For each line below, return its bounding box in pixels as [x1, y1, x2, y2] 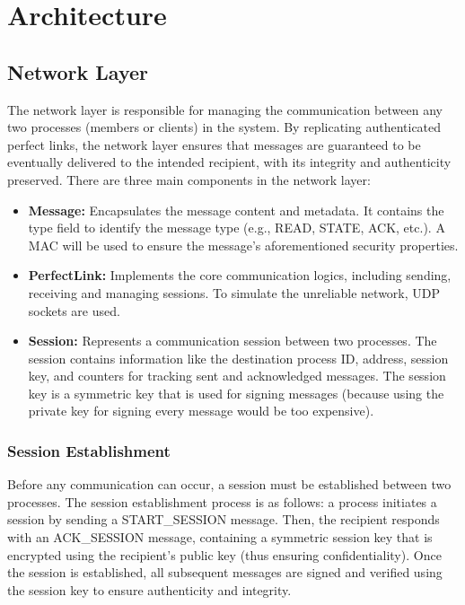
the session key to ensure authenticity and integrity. [7, 580, 292, 599]
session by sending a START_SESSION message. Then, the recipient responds [7, 510, 440, 529]
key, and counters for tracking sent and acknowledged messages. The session [28, 366, 446, 385]
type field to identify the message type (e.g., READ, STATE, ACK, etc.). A [28, 218, 445, 237]
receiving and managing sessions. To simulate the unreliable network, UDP [28, 283, 441, 302]
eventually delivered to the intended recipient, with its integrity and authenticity [7, 153, 452, 171]
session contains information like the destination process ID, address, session [28, 348, 449, 367]
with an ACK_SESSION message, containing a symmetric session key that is [7, 528, 433, 547]
